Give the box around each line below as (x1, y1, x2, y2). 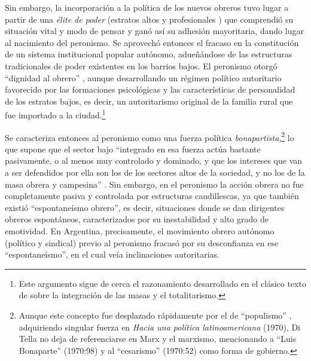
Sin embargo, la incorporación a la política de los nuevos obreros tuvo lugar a (5, 1, 289, 13)
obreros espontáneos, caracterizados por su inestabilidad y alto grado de (5, 213, 269, 225)
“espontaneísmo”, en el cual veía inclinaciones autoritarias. (5, 248, 219, 261)
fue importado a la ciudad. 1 (5, 107, 106, 121)
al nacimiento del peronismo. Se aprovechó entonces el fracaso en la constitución (5, 36, 299, 48)
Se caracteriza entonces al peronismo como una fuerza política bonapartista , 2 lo (5, 129, 294, 143)
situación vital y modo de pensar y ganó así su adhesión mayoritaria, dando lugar (5, 25, 304, 37)
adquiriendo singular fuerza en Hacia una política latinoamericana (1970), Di (19, 320, 300, 333)
